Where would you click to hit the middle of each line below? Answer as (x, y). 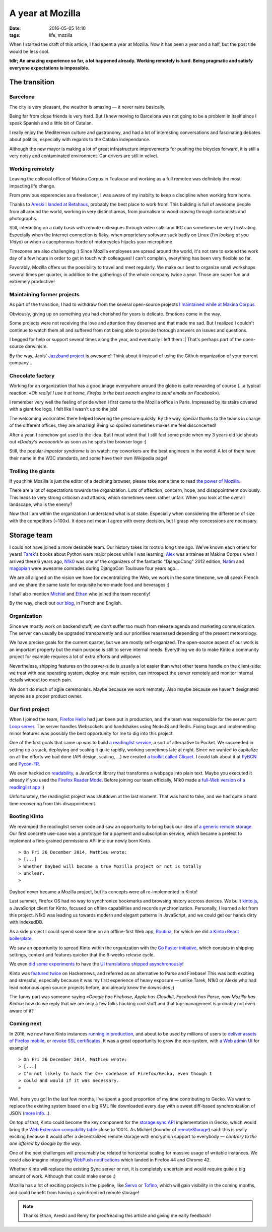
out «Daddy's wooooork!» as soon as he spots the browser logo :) (78, 441)
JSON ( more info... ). (30, 1113)
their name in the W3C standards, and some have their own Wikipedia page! (88, 458)
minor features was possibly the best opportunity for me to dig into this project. (91, 734)
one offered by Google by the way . (45, 1143)
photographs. (23, 219)
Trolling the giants (32, 471)
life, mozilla (61, 35)
